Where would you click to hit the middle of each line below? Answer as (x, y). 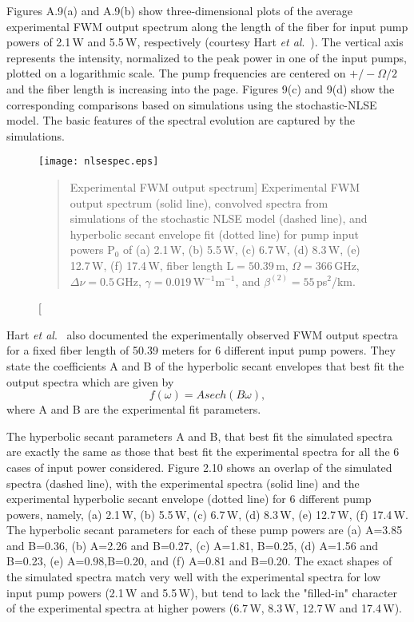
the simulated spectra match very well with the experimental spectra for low (194, 577)
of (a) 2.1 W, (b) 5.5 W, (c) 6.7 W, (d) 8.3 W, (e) (242, 250)
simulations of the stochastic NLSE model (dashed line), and (219, 218)
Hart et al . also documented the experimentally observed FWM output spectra (202, 334)
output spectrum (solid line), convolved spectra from (199, 202)
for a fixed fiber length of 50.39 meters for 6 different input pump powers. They (201, 350)
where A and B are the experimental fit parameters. (134, 409)
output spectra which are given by (90, 381)
